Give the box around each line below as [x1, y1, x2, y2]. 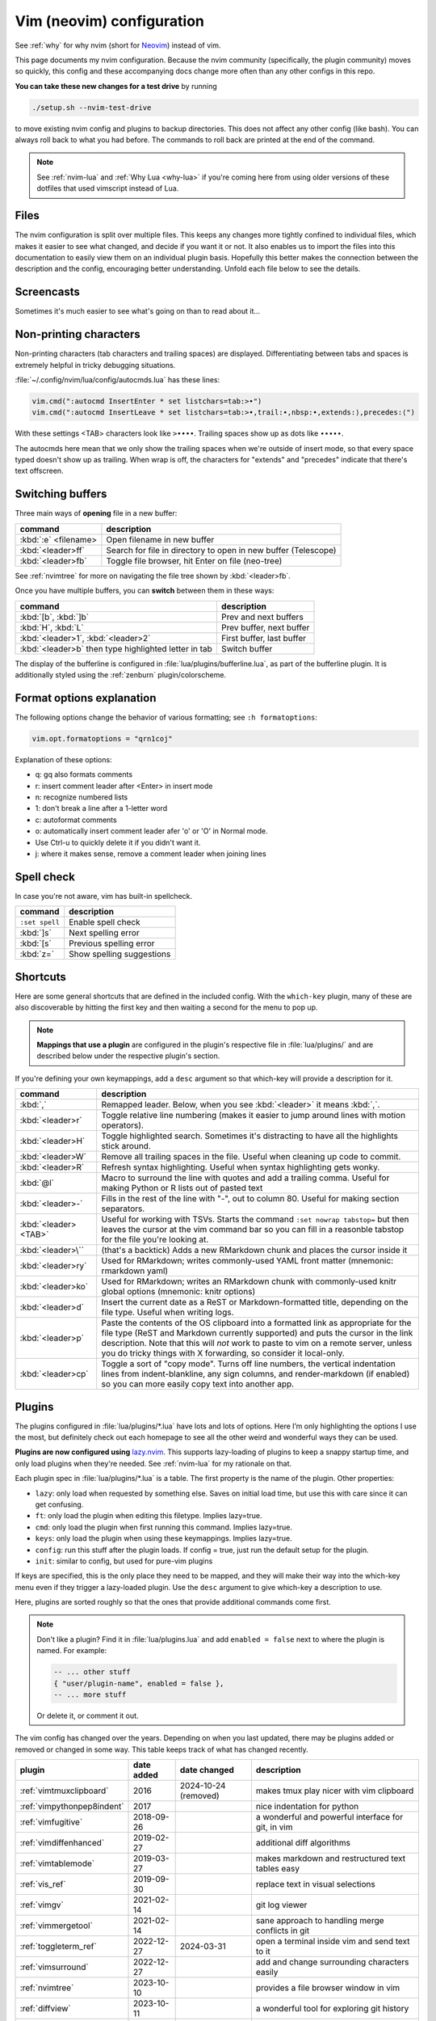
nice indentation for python [255, 1801, 359, 1812]
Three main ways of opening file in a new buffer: [15, 508, 178, 518]
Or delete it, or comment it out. [36, 1711, 139, 1720]
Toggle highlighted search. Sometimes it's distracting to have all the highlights [101, 1130, 399, 1141]
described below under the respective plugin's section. [36, 1051, 220, 1061]
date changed [179, 1765, 234, 1776]
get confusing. [35, 1500, 84, 1509]
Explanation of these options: [15, 754, 112, 764]
